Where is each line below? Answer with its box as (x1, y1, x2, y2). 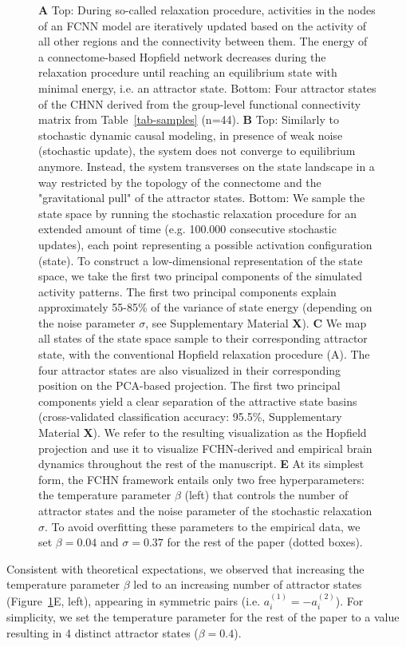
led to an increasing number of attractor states (133, 576, 362, 593)
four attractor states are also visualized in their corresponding (38, 361, 341, 378)
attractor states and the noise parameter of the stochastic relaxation (38, 502, 372, 518)
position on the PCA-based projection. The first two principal (38, 377, 341, 394)
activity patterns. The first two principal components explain (38, 283, 337, 300)
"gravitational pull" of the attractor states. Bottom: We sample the (38, 189, 365, 206)
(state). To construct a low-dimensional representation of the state (38, 252, 363, 268)
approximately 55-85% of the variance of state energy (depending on (38, 299, 372, 316)
